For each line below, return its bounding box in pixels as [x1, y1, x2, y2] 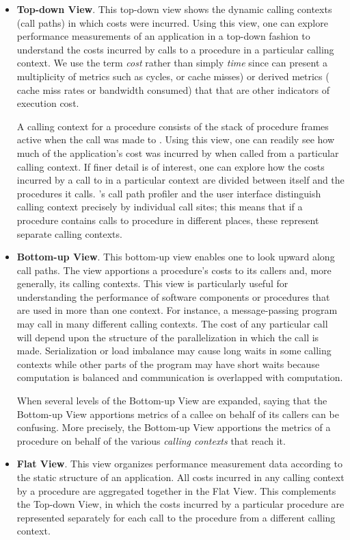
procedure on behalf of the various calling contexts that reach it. [16, 433, 286, 447]
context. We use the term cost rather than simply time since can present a [16, 56, 328, 70]
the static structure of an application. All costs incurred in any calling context [16, 470, 345, 484]
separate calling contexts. [16, 226, 122, 241]
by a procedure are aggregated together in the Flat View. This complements [16, 483, 336, 498]
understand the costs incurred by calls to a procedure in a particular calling [16, 42, 334, 56]
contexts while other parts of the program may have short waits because [16, 356, 320, 371]
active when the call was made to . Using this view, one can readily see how [16, 132, 335, 147]
